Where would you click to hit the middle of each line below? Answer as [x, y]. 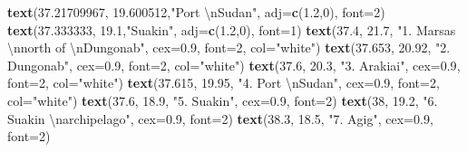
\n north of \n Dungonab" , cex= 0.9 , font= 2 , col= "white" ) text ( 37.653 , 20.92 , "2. [229, 47]
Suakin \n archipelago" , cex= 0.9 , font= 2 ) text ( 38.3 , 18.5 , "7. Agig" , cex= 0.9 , [220, 118]
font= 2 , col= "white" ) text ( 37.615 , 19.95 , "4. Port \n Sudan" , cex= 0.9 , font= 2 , [224, 83]
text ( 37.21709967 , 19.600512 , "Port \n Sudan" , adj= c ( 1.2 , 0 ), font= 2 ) [196, 12]
